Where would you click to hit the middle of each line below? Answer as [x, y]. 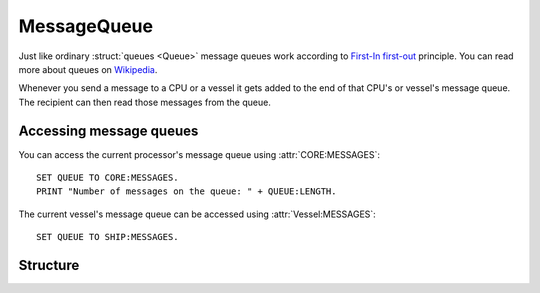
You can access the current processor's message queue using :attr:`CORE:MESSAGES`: [199, 154]
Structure [49, 265]
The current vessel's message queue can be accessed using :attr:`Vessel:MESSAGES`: [197, 214]
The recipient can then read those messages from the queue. [145, 102]
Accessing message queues [108, 130]
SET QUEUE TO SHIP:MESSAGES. [107, 237]
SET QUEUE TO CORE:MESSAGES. [107, 178]
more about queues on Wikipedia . [88, 69]
